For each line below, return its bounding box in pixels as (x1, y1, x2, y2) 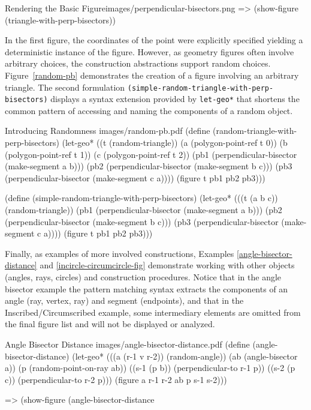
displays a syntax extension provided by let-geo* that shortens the (50, 92, 300, 105)
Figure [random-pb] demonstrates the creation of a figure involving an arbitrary (5, 68, 299, 81)
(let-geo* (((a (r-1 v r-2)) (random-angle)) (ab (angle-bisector (72, 349, 298, 362)
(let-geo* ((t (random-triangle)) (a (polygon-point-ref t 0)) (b (62, 136, 288, 149)
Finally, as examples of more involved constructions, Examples (5, 247, 234, 259)
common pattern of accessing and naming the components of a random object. (5, 104, 293, 116)
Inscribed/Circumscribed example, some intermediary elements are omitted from (5, 306, 301, 318)
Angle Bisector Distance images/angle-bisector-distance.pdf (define (5, 337, 250, 350)
